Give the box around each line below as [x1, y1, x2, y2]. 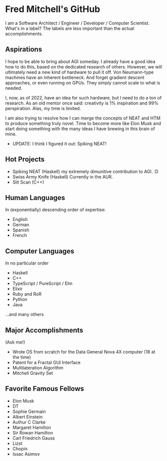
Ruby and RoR [12, 291, 42, 297]
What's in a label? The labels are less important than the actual [5, 25, 134, 31]
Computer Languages [5, 246, 74, 255]
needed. [5, 85, 22, 91]
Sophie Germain [12, 408, 46, 414]
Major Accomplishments [5, 326, 83, 334]
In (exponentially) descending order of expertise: [5, 206, 106, 213]
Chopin [12, 445, 27, 451]
